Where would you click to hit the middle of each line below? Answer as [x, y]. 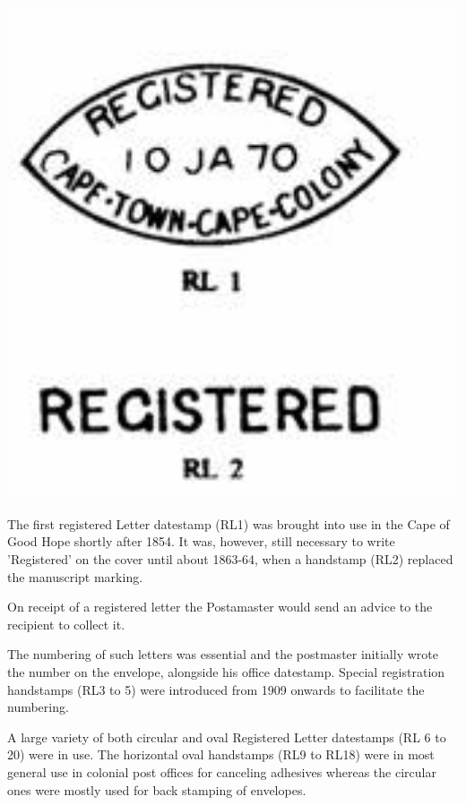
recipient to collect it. [66, 624]
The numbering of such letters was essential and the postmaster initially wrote [223, 654]
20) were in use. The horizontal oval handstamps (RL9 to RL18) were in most [221, 754]
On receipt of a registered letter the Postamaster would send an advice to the [220, 607]
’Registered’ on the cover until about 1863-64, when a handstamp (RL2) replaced [230, 559]
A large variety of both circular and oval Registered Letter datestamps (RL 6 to [227, 736]
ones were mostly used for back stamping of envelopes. [157, 789]
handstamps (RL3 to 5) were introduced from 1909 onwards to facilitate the [216, 689]
